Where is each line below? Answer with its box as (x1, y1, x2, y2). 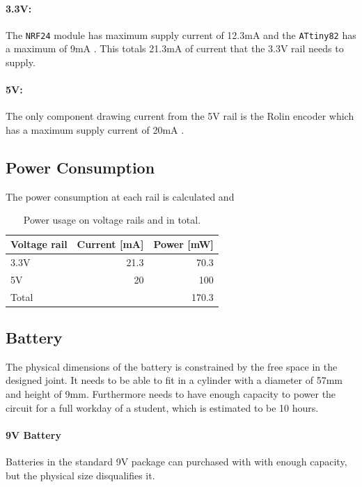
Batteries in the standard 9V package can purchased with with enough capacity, (6, 454, 347, 469)
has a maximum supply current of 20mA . (6, 123, 184, 137)
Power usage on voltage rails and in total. (23, 212, 201, 227)
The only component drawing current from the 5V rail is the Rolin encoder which (6, 109, 354, 123)
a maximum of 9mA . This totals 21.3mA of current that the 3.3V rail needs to (6, 41, 344, 56)
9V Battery (6, 427, 61, 442)
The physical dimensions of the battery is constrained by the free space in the (6, 359, 338, 373)
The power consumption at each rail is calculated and (6, 189, 235, 203)
